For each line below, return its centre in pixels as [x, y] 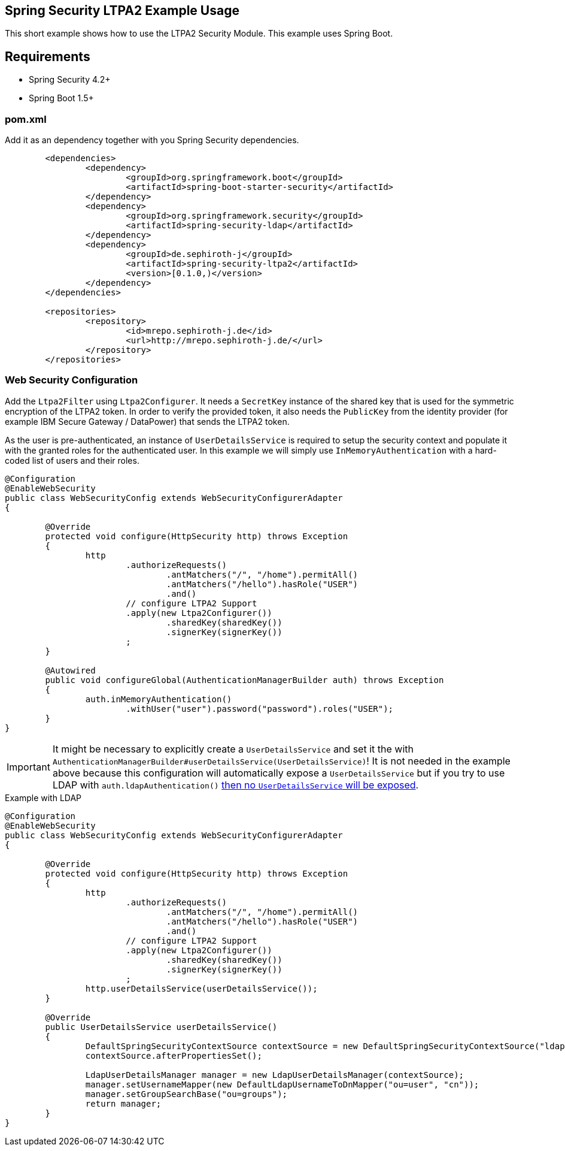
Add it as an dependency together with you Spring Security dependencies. [152, 140]
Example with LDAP [43, 797]
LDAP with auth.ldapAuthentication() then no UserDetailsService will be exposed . [236, 785]
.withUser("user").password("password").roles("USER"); [260, 709]
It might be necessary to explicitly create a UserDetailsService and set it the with [233, 749]
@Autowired [70, 670]
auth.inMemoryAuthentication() [159, 699]
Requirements [48, 56]
